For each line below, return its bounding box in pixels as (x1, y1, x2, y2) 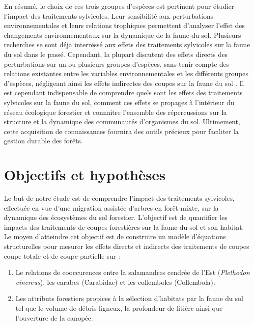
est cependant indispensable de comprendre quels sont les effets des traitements (4, 87, 243, 98)
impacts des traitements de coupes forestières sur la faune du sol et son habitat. (4, 221, 244, 232)
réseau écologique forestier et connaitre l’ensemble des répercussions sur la (4, 107, 227, 117)
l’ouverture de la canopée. (15, 312, 93, 323)
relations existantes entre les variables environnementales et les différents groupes (4, 68, 249, 79)
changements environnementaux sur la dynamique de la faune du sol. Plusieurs (4, 29, 241, 40)
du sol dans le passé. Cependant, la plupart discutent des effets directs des (4, 49, 227, 59)
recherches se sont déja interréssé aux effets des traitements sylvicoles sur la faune (4, 39, 250, 50)
